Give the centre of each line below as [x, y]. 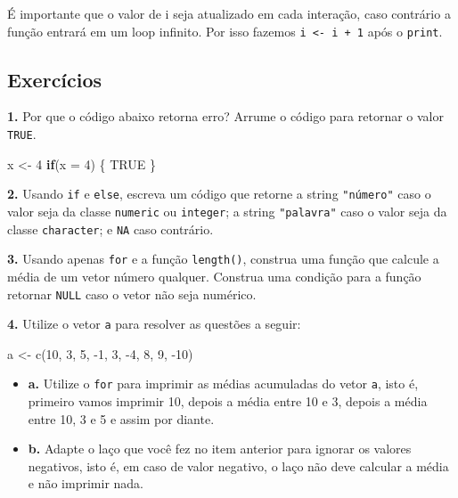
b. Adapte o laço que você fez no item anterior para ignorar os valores [220, 449]
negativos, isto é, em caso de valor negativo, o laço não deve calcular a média [238, 465]
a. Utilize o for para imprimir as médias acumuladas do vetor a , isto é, [223, 384]
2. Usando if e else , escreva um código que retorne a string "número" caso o [219, 194]
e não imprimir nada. [86, 483]
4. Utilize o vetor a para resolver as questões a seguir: [154, 324]
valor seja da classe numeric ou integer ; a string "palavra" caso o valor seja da [227, 211]
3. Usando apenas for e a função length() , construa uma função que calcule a [223, 259]
